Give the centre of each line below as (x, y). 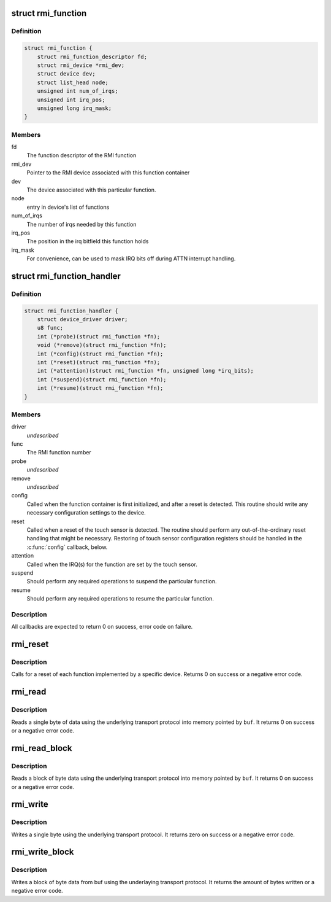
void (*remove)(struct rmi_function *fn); (102, 345)
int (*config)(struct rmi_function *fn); (100, 354)
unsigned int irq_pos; (71, 99)
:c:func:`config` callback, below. (67, 547)
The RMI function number (59, 453)
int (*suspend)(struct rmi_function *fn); (102, 379)
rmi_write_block (43, 852)
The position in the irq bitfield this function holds (88, 241)
